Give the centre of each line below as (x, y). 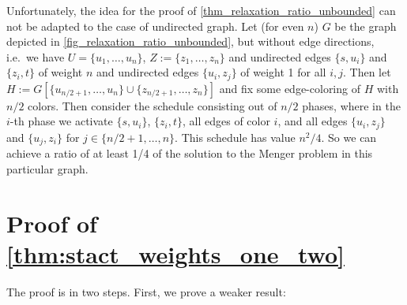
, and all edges (313, 121)
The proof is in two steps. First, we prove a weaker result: (146, 291)
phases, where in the (351, 105)
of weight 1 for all (283, 72)
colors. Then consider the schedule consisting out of (153, 105)
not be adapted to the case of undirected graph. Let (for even (155, 26)
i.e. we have (36, 56)
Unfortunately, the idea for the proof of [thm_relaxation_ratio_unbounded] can (201, 10)
